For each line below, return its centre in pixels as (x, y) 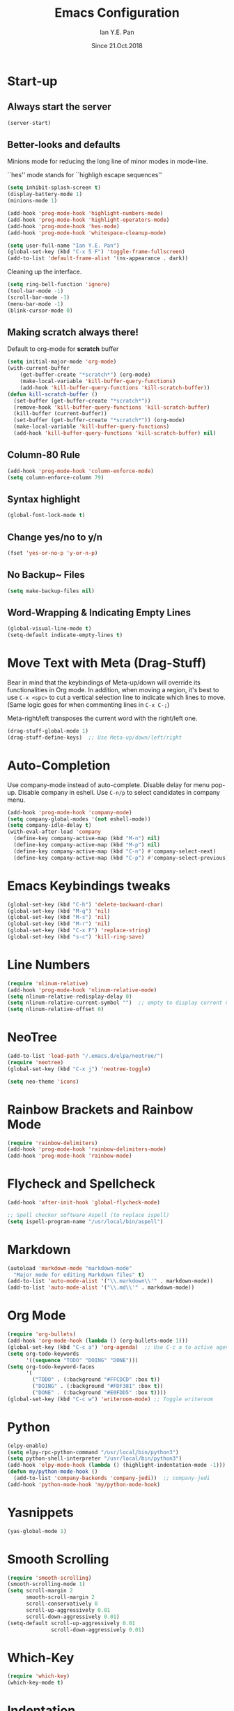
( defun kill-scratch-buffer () (53, 394)
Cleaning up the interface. (45, 272)
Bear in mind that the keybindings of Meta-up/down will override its (104, 682)
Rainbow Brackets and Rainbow (100, 1109)
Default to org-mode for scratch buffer (63, 349)
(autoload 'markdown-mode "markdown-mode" (70, 1268)
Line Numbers (49, 965)
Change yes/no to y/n (55, 537)
